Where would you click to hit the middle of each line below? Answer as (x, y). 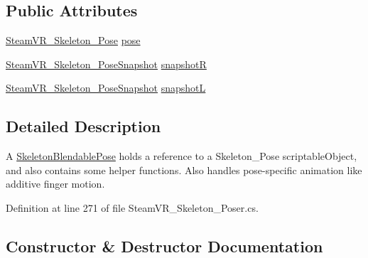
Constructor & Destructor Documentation (164, 246)
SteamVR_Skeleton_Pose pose (73, 40)
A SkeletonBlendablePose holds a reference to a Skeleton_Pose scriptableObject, (182, 156)
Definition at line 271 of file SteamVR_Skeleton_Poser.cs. (132, 207)
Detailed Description (83, 126)
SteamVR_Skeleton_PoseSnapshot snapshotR (106, 64)
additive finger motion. (55, 184)
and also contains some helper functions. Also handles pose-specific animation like (184, 170)
